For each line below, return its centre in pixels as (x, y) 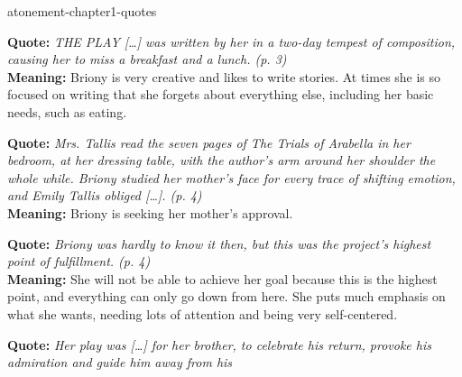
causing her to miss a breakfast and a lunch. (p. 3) (147, 59)
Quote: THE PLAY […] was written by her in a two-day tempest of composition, (231, 41)
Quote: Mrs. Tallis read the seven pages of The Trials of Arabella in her (209, 142)
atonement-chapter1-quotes (82, 11)
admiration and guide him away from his (120, 362)
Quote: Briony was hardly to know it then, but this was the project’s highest (219, 243)
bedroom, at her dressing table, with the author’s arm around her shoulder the (222, 160)
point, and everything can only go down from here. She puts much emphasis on (226, 296)
